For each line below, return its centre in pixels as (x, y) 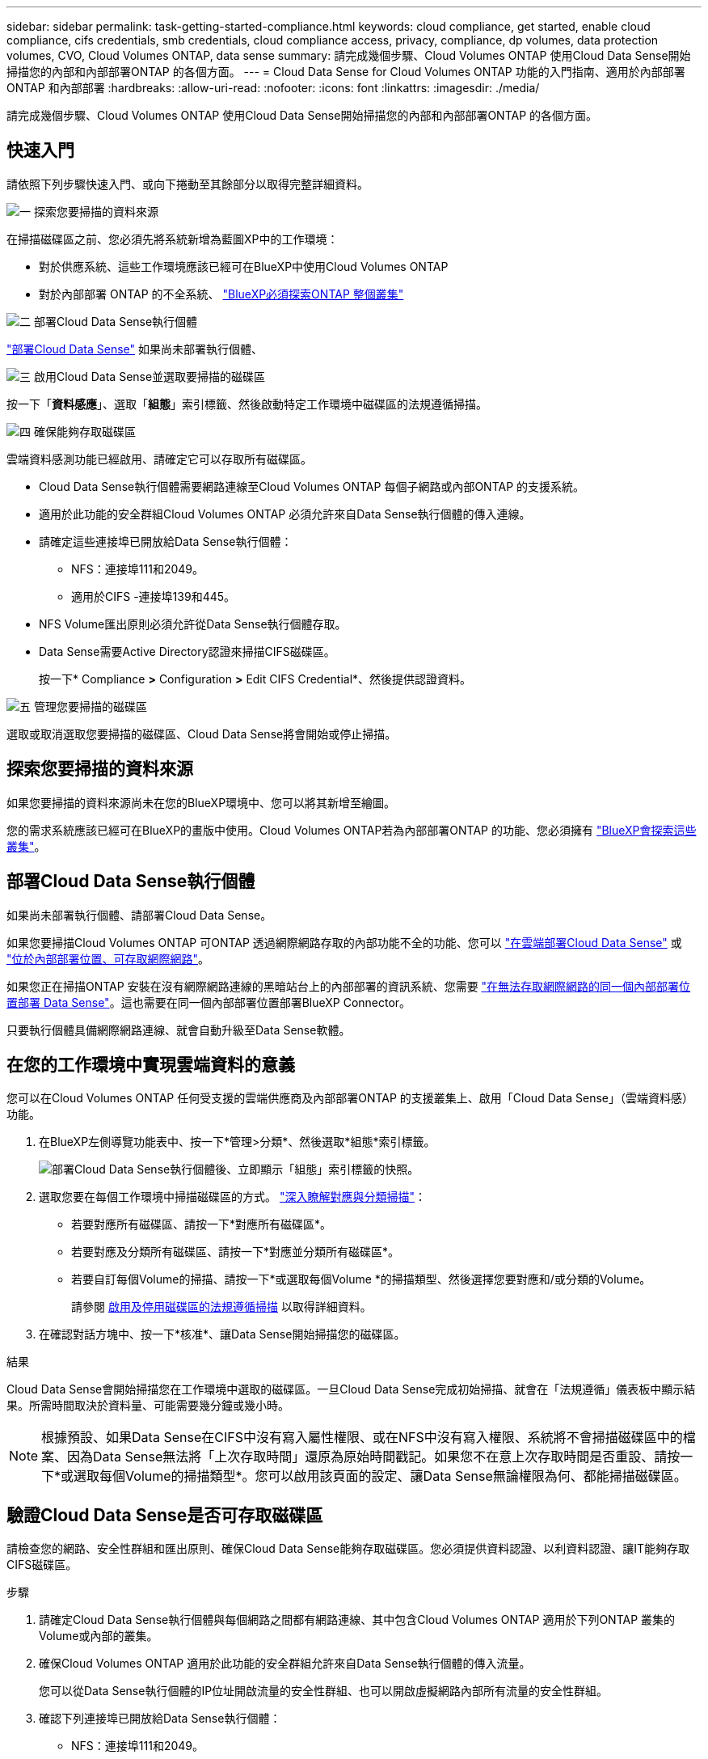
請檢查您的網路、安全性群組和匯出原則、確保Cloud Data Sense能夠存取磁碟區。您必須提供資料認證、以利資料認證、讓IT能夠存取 (348, 1549)
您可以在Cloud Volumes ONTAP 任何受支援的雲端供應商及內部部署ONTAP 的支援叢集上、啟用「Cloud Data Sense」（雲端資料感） (350, 1098)
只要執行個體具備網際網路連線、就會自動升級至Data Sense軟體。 (179, 1030)
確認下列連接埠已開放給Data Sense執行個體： (160, 1719)
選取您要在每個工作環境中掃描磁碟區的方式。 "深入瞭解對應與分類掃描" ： (232, 1197)
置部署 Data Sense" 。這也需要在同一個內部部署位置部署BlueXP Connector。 (209, 1002)
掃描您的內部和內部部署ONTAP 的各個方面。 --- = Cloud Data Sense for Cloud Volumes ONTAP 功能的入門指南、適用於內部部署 (346, 72)
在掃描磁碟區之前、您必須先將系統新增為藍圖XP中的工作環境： (173, 239)
